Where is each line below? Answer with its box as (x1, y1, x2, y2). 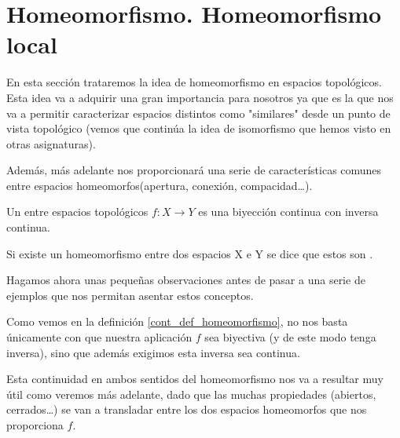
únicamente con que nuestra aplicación (6, 329, 193, 345)
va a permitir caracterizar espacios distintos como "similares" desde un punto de (6, 104, 391, 121)
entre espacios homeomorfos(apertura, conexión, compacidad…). (6, 177, 313, 193)
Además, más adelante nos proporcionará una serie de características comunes (6, 162, 382, 178)
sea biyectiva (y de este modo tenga (204, 329, 376, 345)
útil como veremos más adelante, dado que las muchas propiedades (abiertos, (6, 385, 376, 402)
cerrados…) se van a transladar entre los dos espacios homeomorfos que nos (6, 401, 367, 418)
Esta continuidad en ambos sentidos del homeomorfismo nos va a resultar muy (6, 370, 383, 387)
